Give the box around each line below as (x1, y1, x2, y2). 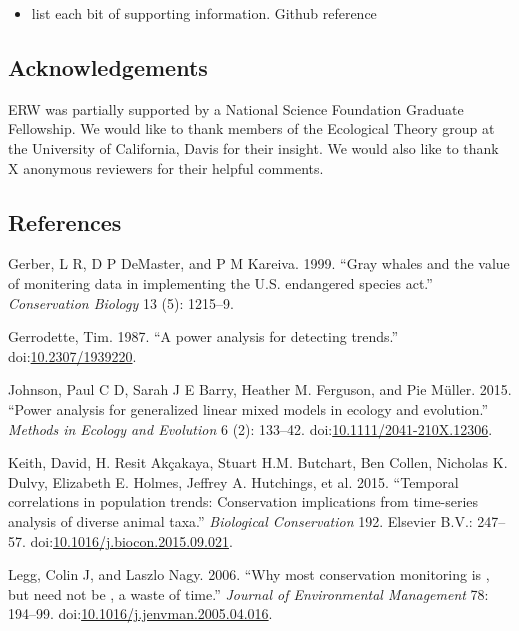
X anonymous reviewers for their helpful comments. (8, 157, 324, 178)
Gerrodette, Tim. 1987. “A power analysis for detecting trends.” (8, 326, 399, 347)
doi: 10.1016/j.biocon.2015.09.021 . (30, 530, 233, 551)
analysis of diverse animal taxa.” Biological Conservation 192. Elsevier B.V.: (8, 510, 473, 531)
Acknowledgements (8, 51, 208, 82)
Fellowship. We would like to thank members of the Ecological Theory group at (8, 118, 495, 139)
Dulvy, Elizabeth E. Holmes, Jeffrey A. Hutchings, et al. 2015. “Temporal (8, 471, 459, 492)
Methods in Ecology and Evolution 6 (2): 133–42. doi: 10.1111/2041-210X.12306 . (8, 418, 493, 439)
